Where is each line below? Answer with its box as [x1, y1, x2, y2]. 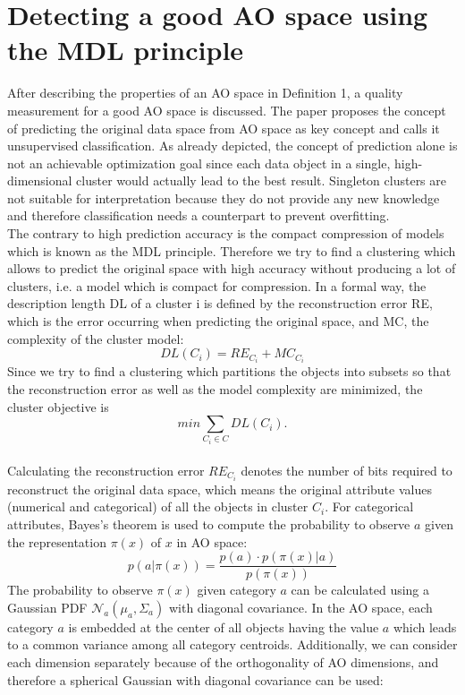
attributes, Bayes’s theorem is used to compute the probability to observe [7, 514, 410, 533]
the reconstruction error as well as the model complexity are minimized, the [7, 379, 423, 398]
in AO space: [176, 532, 248, 551]
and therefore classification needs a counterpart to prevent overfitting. [7, 206, 390, 225]
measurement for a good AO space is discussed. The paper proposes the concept [7, 100, 446, 119]
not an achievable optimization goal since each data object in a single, [7, 153, 391, 172]
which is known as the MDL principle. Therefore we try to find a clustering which [7, 241, 456, 260]
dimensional [7, 171, 72, 190]
